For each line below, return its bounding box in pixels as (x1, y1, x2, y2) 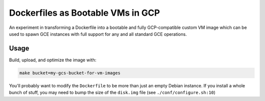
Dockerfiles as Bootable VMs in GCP (9, 7, 160, 18)
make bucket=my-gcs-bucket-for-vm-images (19, 70, 121, 76)
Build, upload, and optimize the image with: (9, 57, 97, 63)
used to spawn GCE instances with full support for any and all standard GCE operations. (9, 31, 187, 37)
